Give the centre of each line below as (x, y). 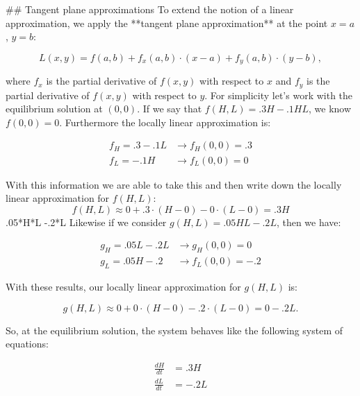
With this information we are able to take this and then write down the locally (174, 184)
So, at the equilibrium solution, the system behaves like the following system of (174, 330)
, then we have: (309, 222)
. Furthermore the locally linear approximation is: (165, 122)
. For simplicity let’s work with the (279, 95)
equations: (27, 344)
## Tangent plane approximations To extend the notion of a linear (150, 9)
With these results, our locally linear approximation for (123, 286)
